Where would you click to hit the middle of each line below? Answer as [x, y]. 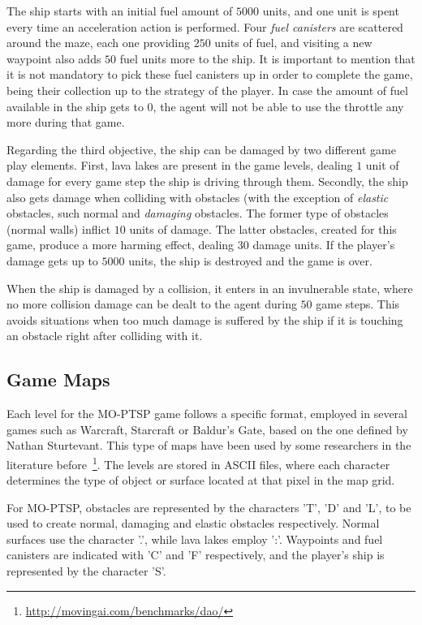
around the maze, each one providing [99, 43]
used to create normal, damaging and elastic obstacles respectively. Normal [193, 523]
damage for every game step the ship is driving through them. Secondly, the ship [207, 181]
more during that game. [66, 122]
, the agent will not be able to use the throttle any [278, 106]
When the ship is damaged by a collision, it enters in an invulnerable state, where [210, 288]
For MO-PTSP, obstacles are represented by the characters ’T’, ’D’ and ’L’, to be [209, 507]
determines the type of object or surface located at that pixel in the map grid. [201, 480]
